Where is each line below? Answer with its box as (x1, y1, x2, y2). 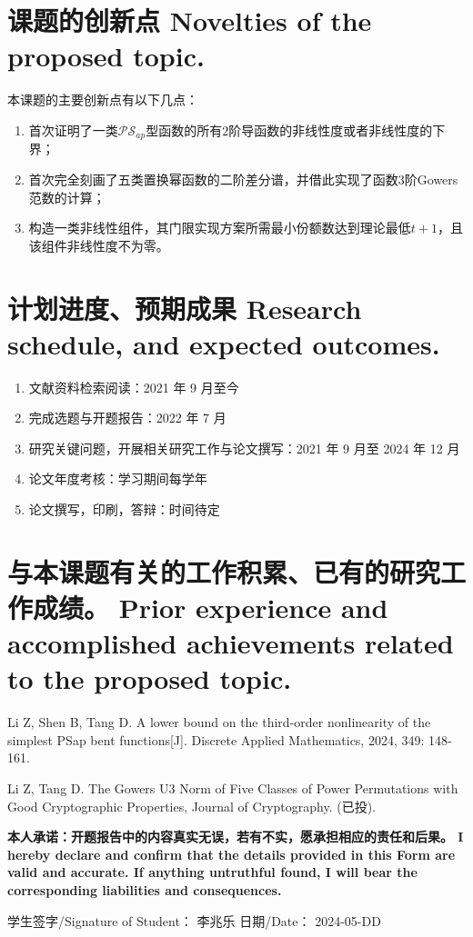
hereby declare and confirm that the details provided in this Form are (7, 844, 456, 863)
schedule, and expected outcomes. (7, 324, 440, 362)
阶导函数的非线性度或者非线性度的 (228, 120, 433, 139)
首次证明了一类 (28, 120, 118, 139)
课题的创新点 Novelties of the (7, 2, 372, 39)
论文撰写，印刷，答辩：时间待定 (28, 500, 220, 519)
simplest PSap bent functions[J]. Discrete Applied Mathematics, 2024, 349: (7, 730, 425, 749)
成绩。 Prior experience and (33, 588, 388, 625)
